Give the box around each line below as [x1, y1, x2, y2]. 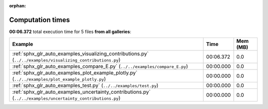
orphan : [9, 3, 26, 8]
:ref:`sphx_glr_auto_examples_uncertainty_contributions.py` [12, 89, 151, 96]
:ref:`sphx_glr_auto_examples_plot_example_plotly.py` [12, 70, 137, 76]
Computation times [9, 15, 70, 24]
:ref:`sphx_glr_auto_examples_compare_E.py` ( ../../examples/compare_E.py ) [12, 63, 188, 70]
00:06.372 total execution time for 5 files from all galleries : [9, 29, 132, 35]
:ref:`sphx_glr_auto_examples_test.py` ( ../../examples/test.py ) [12, 82, 159, 89]
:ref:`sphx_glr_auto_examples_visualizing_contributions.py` [12, 50, 149, 57]
